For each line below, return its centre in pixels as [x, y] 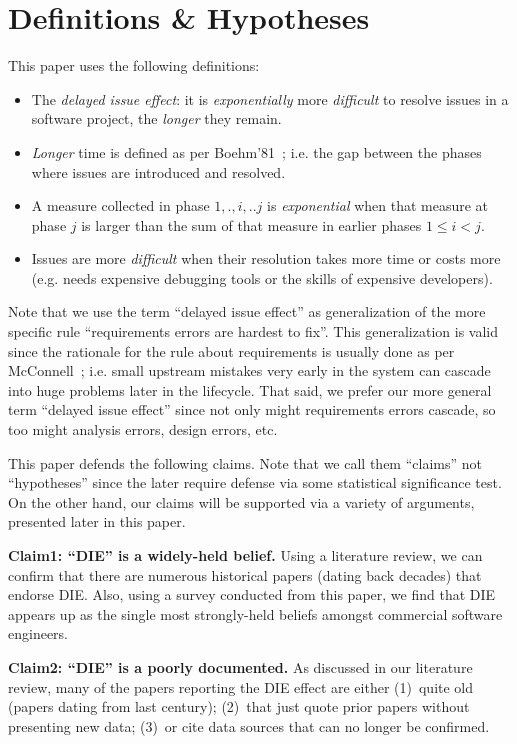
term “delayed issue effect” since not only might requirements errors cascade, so [252, 409]
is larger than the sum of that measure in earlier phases [251, 224]
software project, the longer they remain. [156, 118]
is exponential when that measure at [378, 205]
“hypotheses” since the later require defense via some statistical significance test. [255, 482]
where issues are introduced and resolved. [158, 171]
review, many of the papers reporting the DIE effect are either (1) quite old [241, 686]
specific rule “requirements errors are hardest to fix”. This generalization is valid [253, 331]
